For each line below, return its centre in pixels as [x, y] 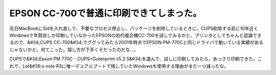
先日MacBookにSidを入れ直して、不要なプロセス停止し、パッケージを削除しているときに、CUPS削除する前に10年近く [134, 28]
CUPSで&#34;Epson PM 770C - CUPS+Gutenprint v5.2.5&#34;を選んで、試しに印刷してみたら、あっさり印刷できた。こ [136, 59]
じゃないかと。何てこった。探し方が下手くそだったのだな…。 [74, 49]
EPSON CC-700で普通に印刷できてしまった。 [106, 13]
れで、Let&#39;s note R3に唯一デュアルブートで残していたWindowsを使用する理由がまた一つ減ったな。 [119, 66]
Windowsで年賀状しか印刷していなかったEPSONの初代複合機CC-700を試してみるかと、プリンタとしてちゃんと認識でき [135, 35]
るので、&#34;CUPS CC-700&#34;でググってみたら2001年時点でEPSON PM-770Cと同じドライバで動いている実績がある [136, 43]
